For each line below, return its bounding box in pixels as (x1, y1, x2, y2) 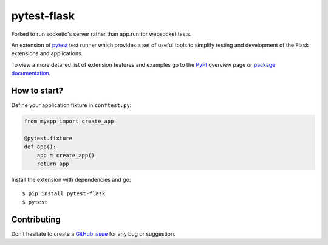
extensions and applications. (11, 50, 83, 57)
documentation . (11, 70, 51, 77)
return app (36, 160, 69, 167)
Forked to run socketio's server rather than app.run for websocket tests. (11, 30, 192, 38)
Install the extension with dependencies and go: (11, 176, 131, 183)
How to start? (11, 85, 64, 95)
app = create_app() (36, 152, 95, 159)
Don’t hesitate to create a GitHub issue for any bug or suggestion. (11, 230, 176, 237)
